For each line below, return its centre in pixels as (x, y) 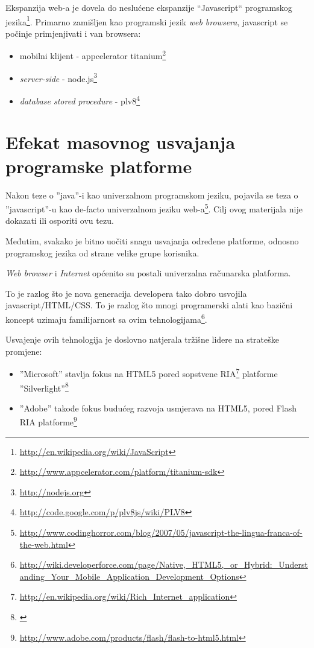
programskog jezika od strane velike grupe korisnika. (102, 253)
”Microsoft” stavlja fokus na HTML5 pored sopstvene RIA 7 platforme (149, 373)
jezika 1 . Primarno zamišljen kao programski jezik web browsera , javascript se (147, 21)
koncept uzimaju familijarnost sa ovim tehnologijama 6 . (106, 318)
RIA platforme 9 (48, 421)
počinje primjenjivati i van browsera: (73, 33)
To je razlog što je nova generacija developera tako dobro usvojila (126, 293)
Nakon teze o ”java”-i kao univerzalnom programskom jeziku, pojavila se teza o (152, 195)
